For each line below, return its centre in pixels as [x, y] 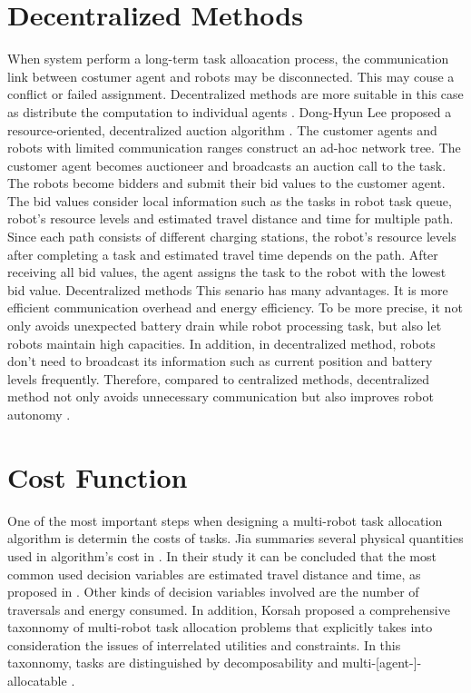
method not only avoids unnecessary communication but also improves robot [221, 396]
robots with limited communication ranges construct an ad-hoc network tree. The [234, 148]
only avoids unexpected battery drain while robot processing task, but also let [225, 326]
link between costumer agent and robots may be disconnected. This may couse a [231, 76]
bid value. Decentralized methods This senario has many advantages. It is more [228, 289]
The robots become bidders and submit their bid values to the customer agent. [226, 183]
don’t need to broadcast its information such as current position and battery [220, 361]
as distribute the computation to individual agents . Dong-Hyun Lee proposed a [230, 111]
